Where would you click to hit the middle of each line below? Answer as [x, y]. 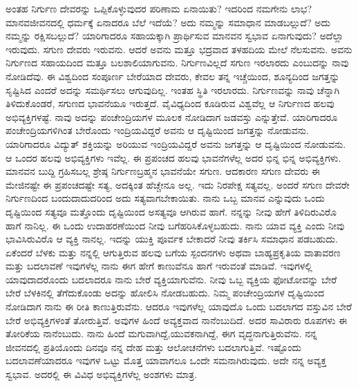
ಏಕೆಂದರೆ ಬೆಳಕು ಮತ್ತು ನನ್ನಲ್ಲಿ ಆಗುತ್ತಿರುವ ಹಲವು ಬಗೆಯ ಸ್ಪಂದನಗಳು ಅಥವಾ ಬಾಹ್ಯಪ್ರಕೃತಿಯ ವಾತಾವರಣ [173, 252]
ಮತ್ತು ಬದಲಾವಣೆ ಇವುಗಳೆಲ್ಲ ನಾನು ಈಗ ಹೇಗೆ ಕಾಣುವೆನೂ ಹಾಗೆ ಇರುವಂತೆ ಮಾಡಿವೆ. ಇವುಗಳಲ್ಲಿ [159, 266]
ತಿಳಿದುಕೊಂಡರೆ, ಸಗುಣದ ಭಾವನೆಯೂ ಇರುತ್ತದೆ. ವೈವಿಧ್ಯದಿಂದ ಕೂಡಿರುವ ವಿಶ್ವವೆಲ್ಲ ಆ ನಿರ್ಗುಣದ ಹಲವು [170, 103]
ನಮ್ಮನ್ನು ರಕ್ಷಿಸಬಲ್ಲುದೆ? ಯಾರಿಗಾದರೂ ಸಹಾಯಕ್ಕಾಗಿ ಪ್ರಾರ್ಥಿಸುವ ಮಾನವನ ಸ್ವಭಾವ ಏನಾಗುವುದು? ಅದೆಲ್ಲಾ [175, 36]
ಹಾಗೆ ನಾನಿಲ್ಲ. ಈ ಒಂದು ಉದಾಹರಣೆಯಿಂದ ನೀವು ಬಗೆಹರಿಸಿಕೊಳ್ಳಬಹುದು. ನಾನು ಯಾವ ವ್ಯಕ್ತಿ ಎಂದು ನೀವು [175, 225]
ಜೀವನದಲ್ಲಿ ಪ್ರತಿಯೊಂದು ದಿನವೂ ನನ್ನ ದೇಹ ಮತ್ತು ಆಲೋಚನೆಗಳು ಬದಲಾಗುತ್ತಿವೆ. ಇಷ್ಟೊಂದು [153, 347]
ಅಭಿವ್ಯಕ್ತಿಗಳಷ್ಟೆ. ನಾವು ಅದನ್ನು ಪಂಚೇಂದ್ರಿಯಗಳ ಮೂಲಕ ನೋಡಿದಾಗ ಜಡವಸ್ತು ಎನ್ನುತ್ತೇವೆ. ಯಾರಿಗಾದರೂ [172, 116]
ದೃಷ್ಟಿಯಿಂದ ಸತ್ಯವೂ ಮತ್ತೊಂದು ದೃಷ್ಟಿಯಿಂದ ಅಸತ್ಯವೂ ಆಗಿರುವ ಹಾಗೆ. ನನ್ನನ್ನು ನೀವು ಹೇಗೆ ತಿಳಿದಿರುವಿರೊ [171, 211]
